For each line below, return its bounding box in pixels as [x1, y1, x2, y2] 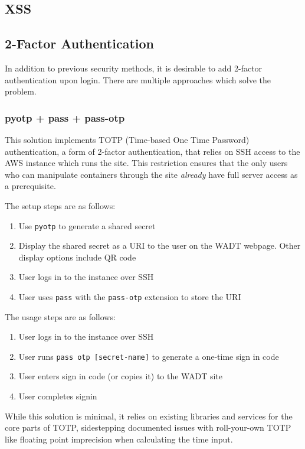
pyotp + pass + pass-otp [5, 110, 125, 125]
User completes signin [18, 390, 97, 402]
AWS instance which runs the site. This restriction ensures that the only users [5, 157, 288, 169]
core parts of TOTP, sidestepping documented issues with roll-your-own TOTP [5, 421, 291, 434]
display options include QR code [18, 250, 136, 263]
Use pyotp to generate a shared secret [18, 219, 156, 232]
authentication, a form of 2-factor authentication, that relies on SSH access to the [5, 145, 300, 157]
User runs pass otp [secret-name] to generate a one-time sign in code [18, 350, 279, 362]
